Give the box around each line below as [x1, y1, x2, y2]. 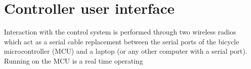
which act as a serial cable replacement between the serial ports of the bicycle [4, 36, 239, 46]
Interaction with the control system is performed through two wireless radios [4, 27, 236, 37]
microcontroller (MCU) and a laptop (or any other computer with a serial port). [4, 46, 248, 56]
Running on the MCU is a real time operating [4, 55, 143, 66]
